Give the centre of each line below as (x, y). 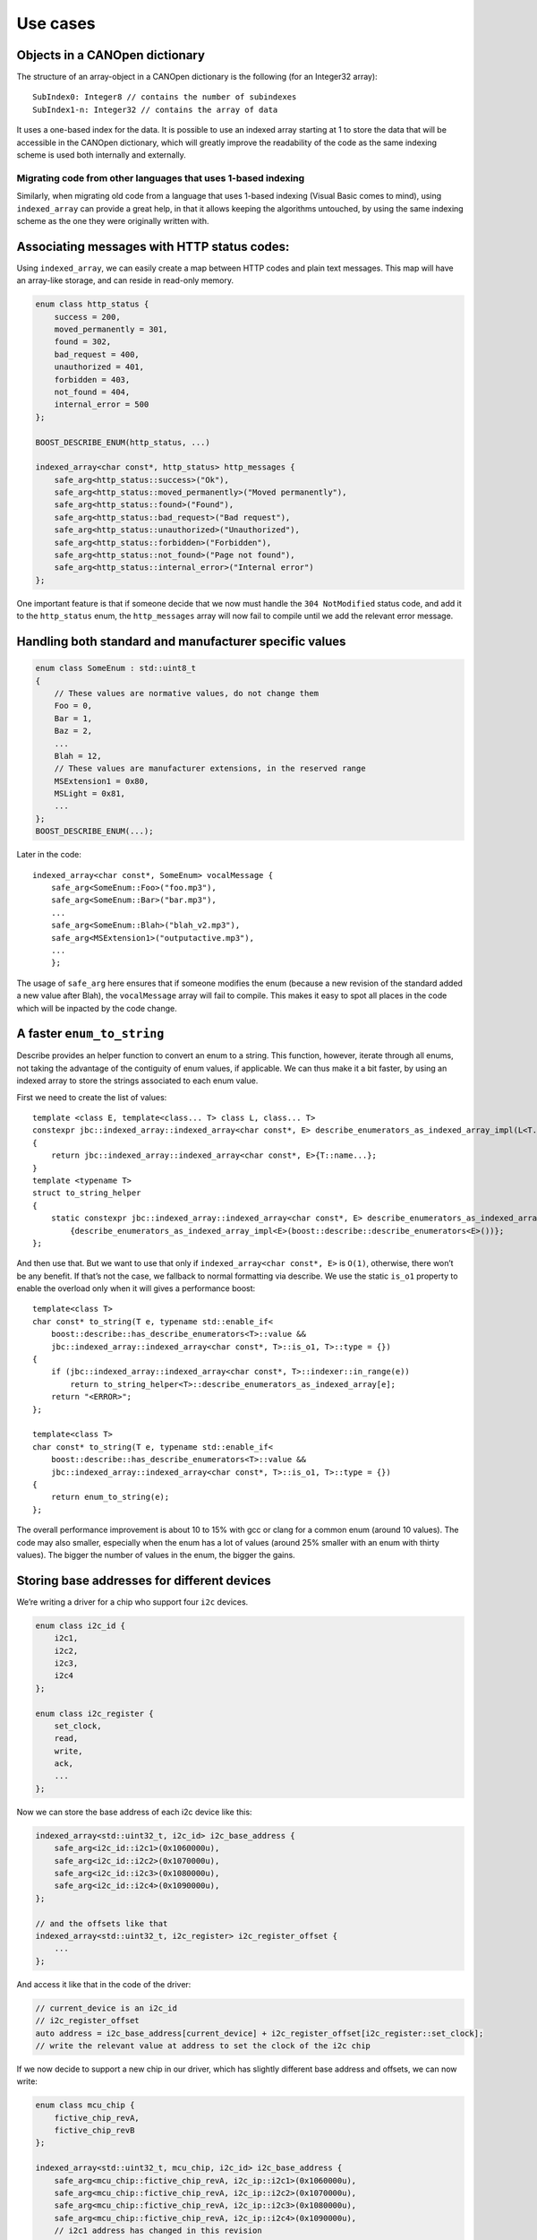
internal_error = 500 (102, 405)
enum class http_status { (92, 304)
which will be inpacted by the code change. (97, 1008)
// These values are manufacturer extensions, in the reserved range (210, 769)
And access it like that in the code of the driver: (104, 1984)
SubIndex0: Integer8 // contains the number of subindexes (165, 97)
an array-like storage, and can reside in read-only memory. (125, 280)
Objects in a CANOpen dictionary (111, 55)
